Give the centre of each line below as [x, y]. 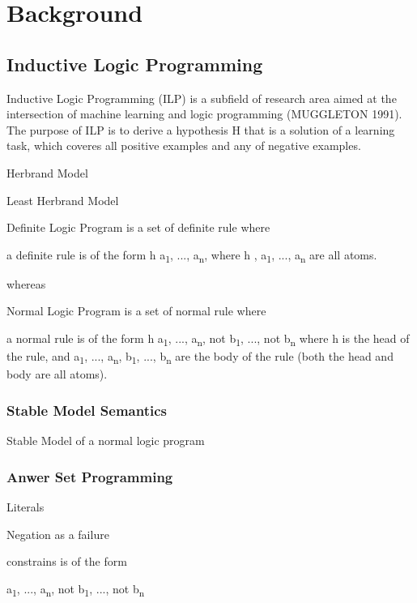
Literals [26, 506]
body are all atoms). [57, 374]
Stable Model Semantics [87, 410]
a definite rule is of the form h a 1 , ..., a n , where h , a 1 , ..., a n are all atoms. [192, 255]
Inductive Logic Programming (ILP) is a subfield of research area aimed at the [202, 98]
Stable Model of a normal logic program [106, 440]
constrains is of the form [67, 561]
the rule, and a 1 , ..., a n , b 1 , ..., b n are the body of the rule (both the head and [200, 357]
